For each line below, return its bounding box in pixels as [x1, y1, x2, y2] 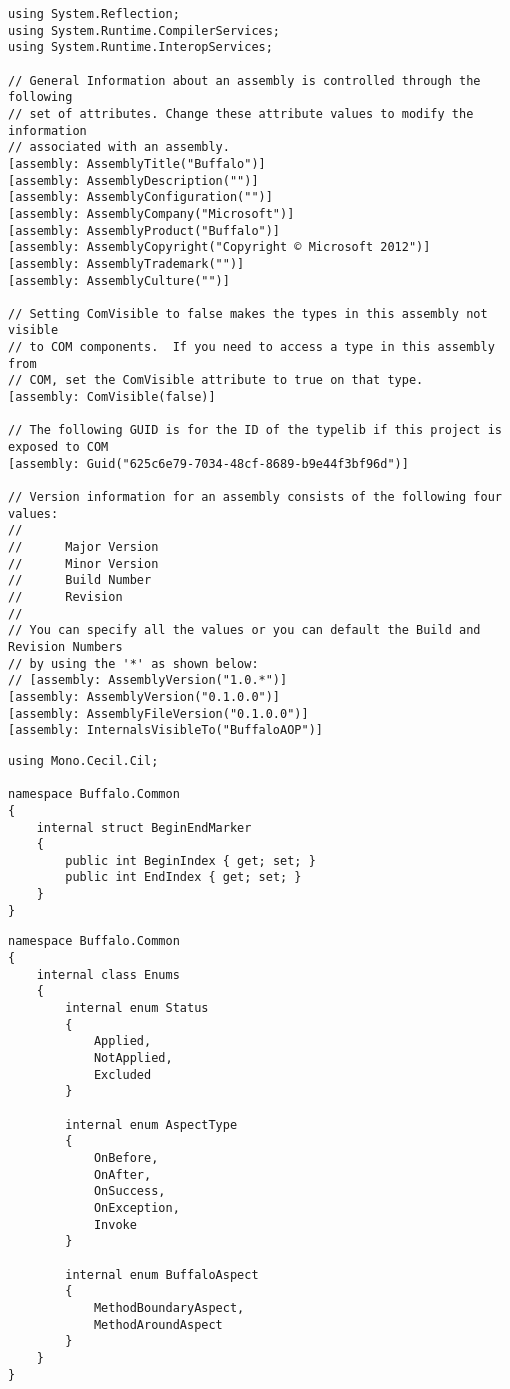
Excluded [93, 1067, 152, 1082]
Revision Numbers [8, 639, 123, 654]
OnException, [93, 1200, 180, 1215]
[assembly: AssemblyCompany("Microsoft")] [8, 206, 295, 221]
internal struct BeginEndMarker [36, 820, 252, 835]
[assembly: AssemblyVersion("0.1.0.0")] [8, 689, 281, 704]
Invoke [93, 1217, 137, 1232]
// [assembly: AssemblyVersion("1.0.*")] [8, 673, 288, 688]
